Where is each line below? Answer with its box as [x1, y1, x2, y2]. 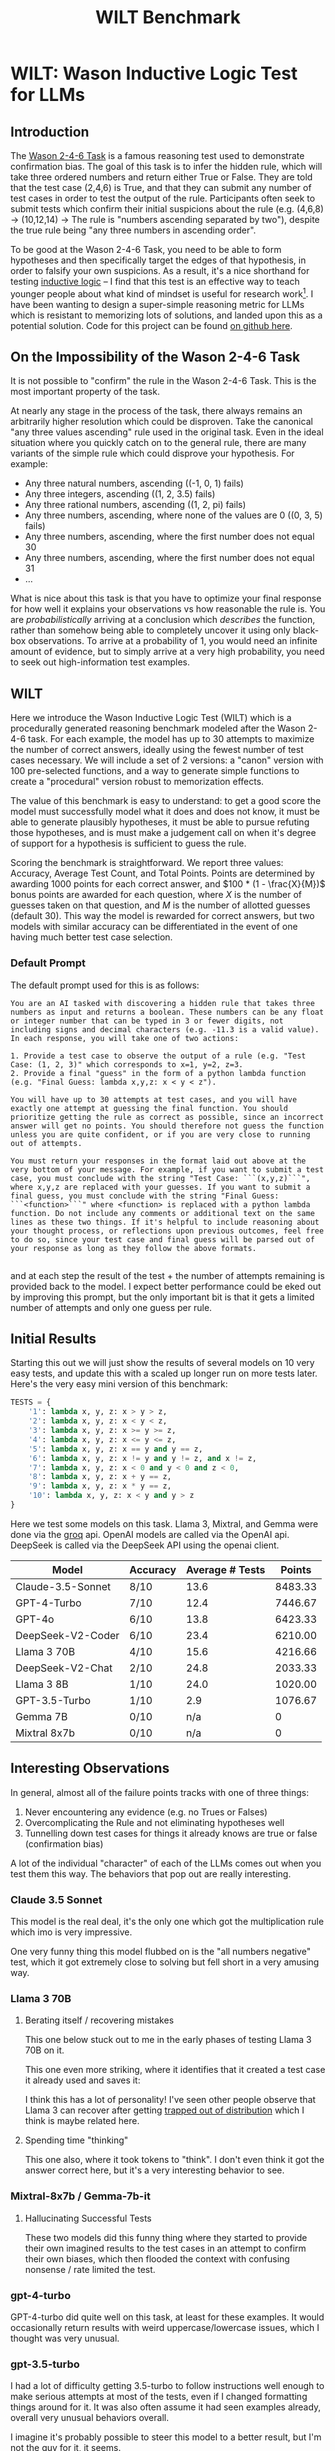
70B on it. [24, 2044, 65, 2056]
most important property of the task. [10, 386, 160, 398]
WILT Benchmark [95, 6, 241, 29]
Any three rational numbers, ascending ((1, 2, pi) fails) [24, 499, 247, 511]
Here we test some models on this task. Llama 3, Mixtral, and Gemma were [10, 1517, 319, 1530]
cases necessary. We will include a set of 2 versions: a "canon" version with [10, 754, 324, 766]
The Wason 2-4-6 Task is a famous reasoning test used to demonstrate [10, 150, 305, 161]
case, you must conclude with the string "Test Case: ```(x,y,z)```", [10, 1173, 311, 1183]
